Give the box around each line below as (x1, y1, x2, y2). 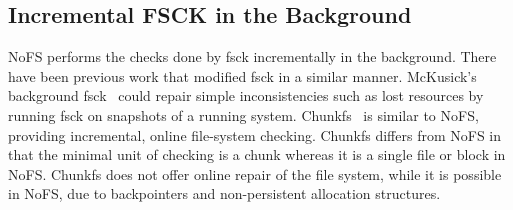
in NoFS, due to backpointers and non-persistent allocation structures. (8, 183, 441, 204)
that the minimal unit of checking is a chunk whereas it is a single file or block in (8, 144, 506, 165)
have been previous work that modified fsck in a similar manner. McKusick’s (8, 65, 477, 86)
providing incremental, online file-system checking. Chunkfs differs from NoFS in (8, 124, 502, 145)
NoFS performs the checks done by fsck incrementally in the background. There (8, 46, 497, 67)
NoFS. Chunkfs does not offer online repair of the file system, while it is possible (8, 163, 502, 184)
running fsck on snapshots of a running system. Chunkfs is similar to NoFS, (8, 104, 479, 125)
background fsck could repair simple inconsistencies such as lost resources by (8, 85, 484, 106)
